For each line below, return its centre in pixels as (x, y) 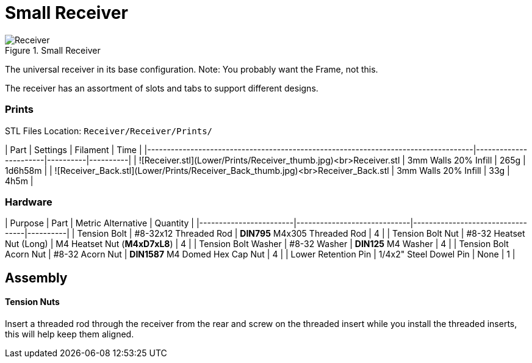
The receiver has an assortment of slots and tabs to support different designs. (162, 88)
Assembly (36, 278)
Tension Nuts (32, 302)
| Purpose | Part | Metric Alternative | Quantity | (100, 223)
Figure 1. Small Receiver (53, 50)
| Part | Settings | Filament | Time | (74, 149)
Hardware (29, 202)
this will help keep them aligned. (70, 334)
